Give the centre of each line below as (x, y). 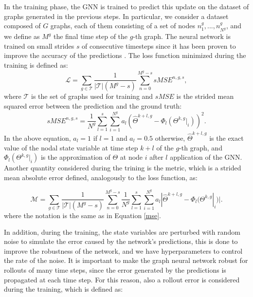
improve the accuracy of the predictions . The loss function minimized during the (125, 55)
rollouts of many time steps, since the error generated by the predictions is (115, 270)
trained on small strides (39, 46)
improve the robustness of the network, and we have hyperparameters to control (123, 251)
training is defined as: (36, 65)
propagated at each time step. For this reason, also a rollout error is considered (122, 279)
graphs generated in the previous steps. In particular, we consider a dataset (116, 16)
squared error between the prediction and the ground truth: (93, 105)
